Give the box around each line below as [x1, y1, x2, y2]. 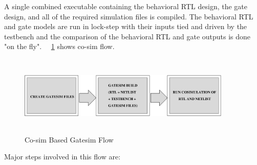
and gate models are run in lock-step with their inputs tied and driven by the [4, 21, 247, 32]
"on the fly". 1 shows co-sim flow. [4, 41, 115, 52]
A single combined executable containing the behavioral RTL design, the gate [4, 1, 248, 11]
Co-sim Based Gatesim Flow [25, 134, 114, 145]
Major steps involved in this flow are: [4, 151, 121, 162]
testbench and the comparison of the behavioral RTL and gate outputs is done [4, 31, 251, 41]
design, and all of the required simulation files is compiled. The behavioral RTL [4, 11, 253, 21]
